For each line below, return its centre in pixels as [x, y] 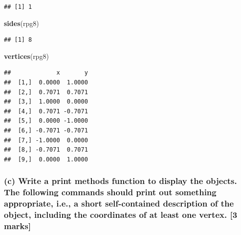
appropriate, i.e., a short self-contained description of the [119, 203]
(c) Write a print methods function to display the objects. [120, 181]
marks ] [18, 225]
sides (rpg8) [22, 23]
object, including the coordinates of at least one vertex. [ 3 [121, 214]
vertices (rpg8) [26, 56]
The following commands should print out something [110, 192]
